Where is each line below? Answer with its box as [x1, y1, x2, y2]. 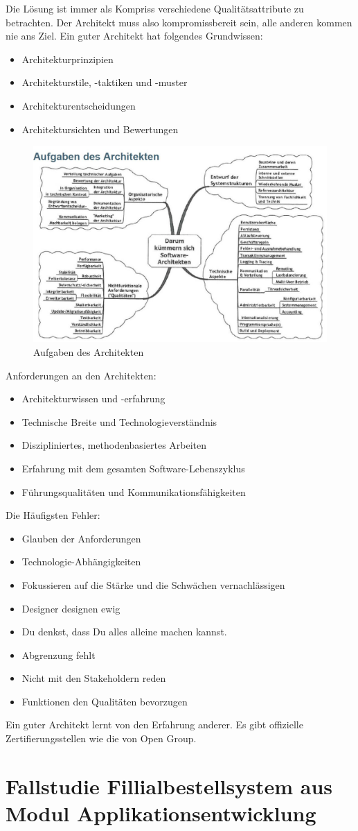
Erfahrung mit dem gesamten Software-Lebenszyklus [21, 461, 245, 475]
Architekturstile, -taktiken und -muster [21, 75, 188, 89]
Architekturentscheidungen [21, 98, 136, 112]
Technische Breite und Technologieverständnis [21, 414, 217, 429]
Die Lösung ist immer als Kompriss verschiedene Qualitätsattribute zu [6, 1, 304, 15]
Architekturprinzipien [21, 51, 114, 66]
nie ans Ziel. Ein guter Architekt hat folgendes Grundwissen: [6, 28, 263, 43]
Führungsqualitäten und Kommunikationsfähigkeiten [21, 484, 246, 499]
